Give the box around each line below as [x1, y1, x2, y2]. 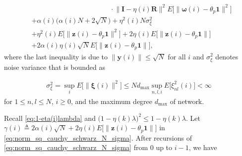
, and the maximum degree [70, 96, 153, 106]
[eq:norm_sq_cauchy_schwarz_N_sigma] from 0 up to [4, 142, 173, 153]
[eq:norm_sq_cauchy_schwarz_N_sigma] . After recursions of [4, 132, 192, 143]
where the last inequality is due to [4, 51, 108, 61]
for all [168, 51, 186, 61]
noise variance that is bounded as [4, 61, 106, 72]
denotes [215, 51, 239, 61]
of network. [170, 96, 204, 106]
